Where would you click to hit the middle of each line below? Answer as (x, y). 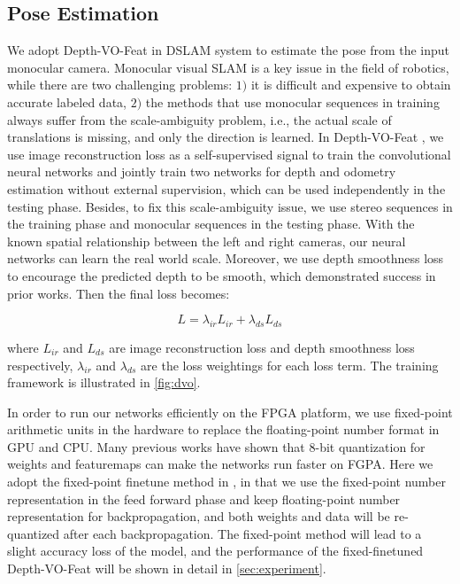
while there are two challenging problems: (120, 85)
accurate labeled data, (67, 101)
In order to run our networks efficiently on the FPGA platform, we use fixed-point (230, 412)
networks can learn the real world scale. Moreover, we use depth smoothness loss (226, 258)
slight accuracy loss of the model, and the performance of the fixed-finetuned (215, 551)
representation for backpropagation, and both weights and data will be (199, 516)
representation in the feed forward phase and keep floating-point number (204, 498)
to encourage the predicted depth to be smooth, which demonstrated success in (222, 275)
